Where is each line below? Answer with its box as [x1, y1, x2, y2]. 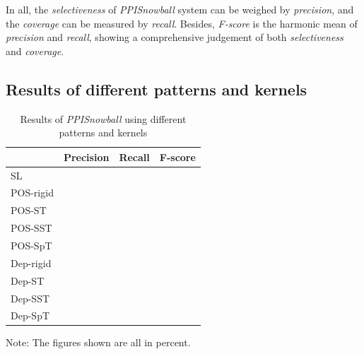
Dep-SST [11, 290, 50, 305]
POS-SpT [11, 237, 52, 252]
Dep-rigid [11, 255, 52, 270]
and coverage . [6, 43, 64, 58]
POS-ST [11, 203, 47, 218]
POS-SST [11, 220, 52, 235]
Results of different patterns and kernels [6, 78, 307, 100]
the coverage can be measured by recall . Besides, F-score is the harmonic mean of [6, 16, 358, 30]
